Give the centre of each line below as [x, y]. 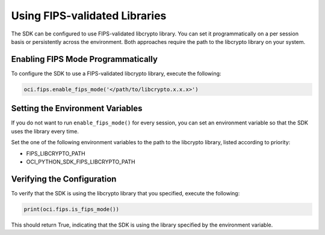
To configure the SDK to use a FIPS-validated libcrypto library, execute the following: [116, 73]
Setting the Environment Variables [77, 108]
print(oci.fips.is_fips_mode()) [72, 209]
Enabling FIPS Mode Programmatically [84, 59]
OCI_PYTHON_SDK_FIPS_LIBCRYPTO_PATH [81, 162]
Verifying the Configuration [64, 179]
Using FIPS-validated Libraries [89, 16]
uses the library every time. [45, 131]
